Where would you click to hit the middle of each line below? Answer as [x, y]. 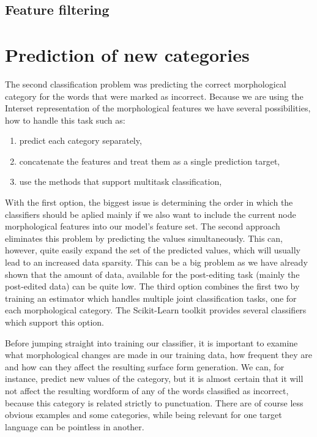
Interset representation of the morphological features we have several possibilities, [158, 108]
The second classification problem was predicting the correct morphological [146, 84]
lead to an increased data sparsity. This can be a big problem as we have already [156, 262]
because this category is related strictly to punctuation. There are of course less [154, 402]
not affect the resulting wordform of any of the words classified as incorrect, [147, 390]
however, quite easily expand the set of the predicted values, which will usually [153, 250]
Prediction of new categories [127, 54]
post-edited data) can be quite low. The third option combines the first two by [152, 286]
